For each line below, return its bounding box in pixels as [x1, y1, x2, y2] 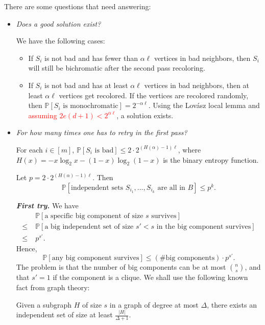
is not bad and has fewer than [44, 52, 138, 63]
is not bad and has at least [44, 79, 128, 90]
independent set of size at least [16, 309, 113, 320]
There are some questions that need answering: [4, 1, 151, 11]
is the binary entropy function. [163, 154, 259, 165]
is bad [94, 146, 114, 154]
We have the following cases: [16, 35, 105, 46]
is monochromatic [63, 102, 118, 110]
